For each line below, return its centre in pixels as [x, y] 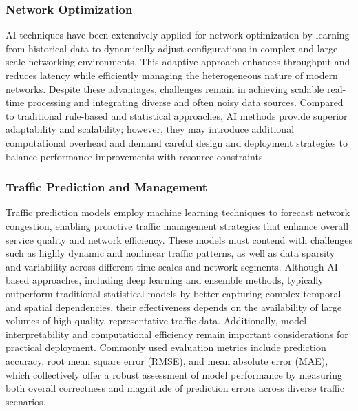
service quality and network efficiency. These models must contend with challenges [179, 239]
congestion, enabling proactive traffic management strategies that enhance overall [177, 225]
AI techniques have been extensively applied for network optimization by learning [178, 35]
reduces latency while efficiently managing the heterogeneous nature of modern [172, 75]
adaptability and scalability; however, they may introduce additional [150, 129]
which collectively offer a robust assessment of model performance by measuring [174, 374]
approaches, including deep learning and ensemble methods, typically [178, 280]
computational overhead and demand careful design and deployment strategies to [177, 142]
